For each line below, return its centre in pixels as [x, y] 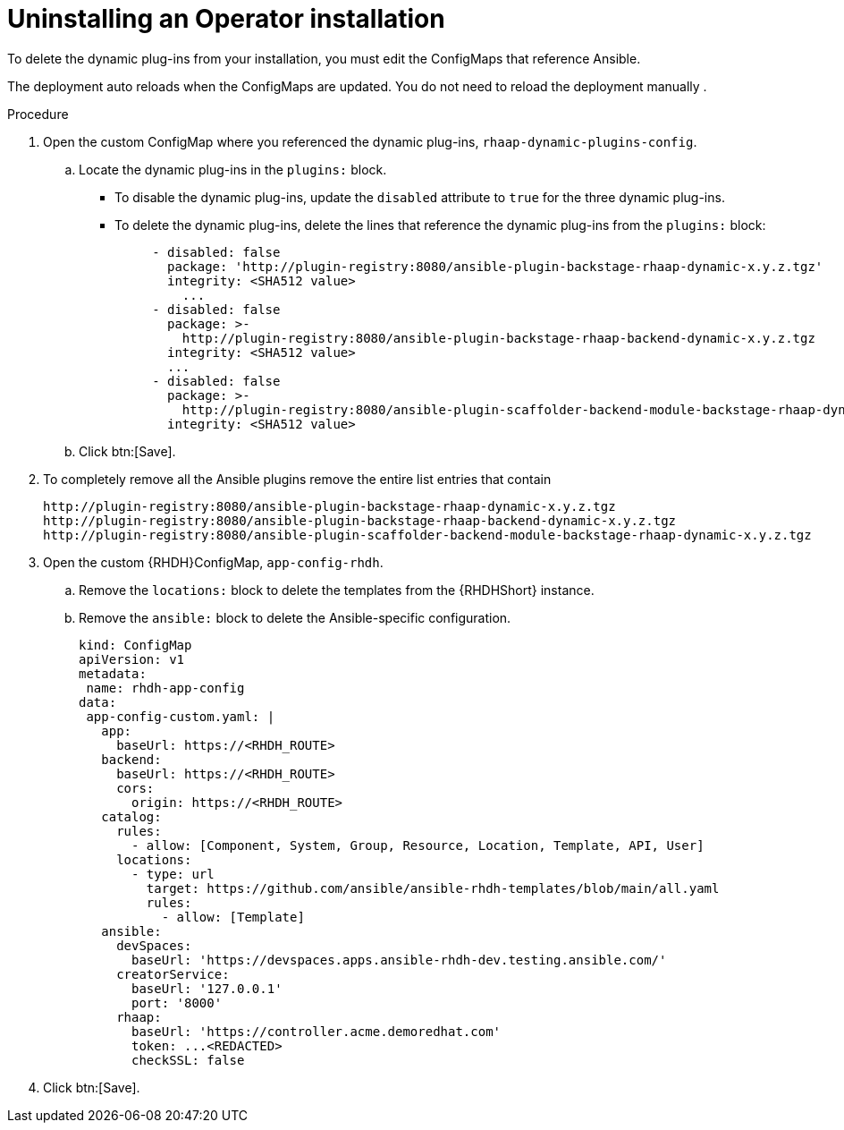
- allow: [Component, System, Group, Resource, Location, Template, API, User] [418, 845]
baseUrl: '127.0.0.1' [207, 988]
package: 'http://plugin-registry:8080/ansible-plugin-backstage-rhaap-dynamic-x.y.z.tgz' [495, 266]
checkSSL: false [188, 1060]
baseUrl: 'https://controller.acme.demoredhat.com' [316, 1031]
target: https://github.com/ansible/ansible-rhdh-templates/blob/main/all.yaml [433, 888]
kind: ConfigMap [135, 645]
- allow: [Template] [233, 917]
